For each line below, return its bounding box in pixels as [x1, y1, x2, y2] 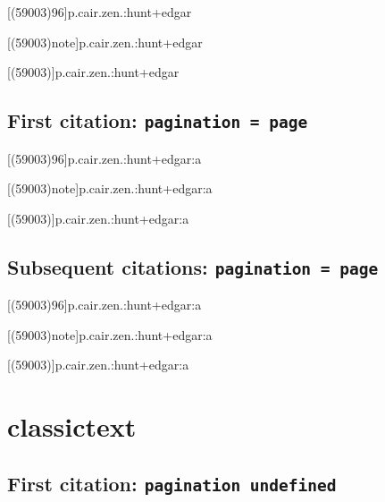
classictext [7, 408, 137, 445]
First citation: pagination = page [7, 106, 308, 134]
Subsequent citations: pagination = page [7, 252, 379, 280]
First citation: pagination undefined [7, 469, 337, 497]
